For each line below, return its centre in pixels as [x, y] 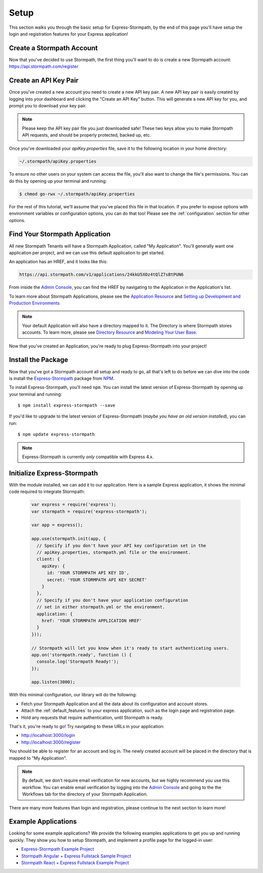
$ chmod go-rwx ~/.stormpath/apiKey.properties [77, 194]
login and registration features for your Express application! [69, 34]
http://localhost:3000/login [48, 735]
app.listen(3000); [53, 682]
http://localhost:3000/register [51, 742]
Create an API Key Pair [44, 81]
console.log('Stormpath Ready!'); [78, 662]
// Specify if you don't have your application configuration [113, 600]
